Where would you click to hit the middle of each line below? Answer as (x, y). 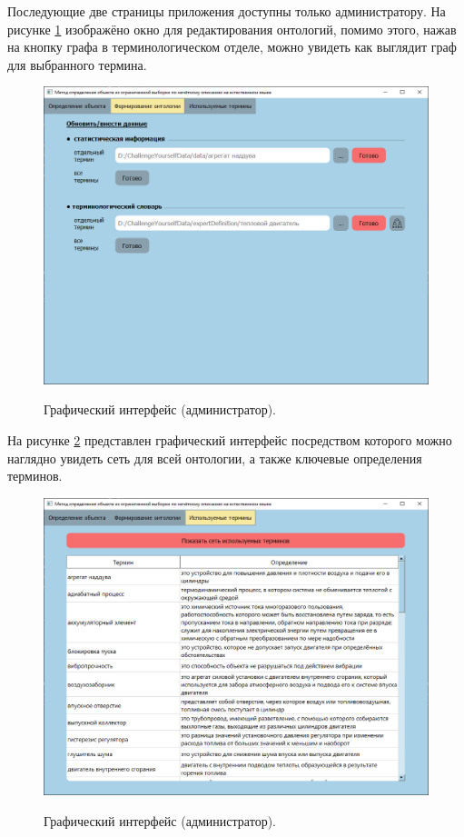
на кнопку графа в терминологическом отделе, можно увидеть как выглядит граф (232, 47)
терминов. (35, 476)
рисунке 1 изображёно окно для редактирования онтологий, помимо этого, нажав (232, 29)
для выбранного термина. (77, 64)
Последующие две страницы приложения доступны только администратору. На (227, 11)
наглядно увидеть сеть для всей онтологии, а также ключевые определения (215, 458)
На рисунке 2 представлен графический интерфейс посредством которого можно (230, 440)
